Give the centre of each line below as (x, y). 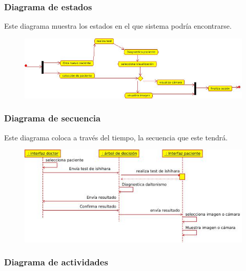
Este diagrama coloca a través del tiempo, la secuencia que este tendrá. (116, 137)
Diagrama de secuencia (53, 118)
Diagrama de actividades (56, 262)
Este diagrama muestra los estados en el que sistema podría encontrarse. (118, 26)
